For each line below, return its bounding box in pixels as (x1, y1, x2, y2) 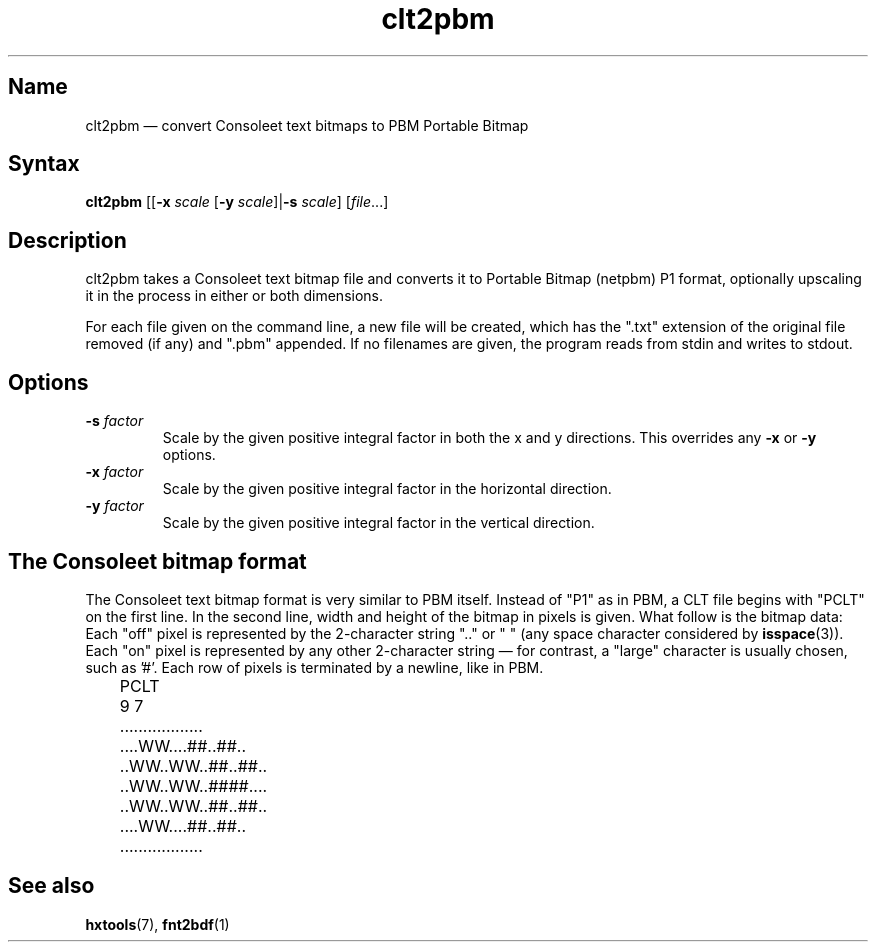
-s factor (85, 412, 144, 430)
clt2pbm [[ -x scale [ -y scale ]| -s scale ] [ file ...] (85, 193, 389, 211)
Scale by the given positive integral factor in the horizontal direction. (162, 480, 612, 498)
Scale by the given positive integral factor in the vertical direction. (162, 514, 595, 532)
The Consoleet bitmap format (8, 548, 307, 574)
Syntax (8, 151, 80, 177)
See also (8, 873, 95, 899)
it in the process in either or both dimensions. (85, 287, 384, 305)
